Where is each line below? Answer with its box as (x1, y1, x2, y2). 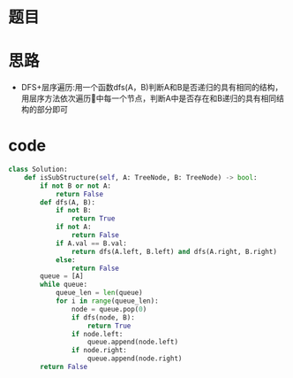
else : (55, 255, 76, 265)
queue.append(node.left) (86, 337, 178, 347)
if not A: (55, 222, 92, 232)
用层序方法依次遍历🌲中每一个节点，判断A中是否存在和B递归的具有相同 (20, 93, 277, 104)
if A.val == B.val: (55, 239, 127, 248)
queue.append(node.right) (86, 354, 183, 363)
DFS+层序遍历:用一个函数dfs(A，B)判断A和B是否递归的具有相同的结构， (20, 82, 283, 93)
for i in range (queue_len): (55, 297, 160, 305)
